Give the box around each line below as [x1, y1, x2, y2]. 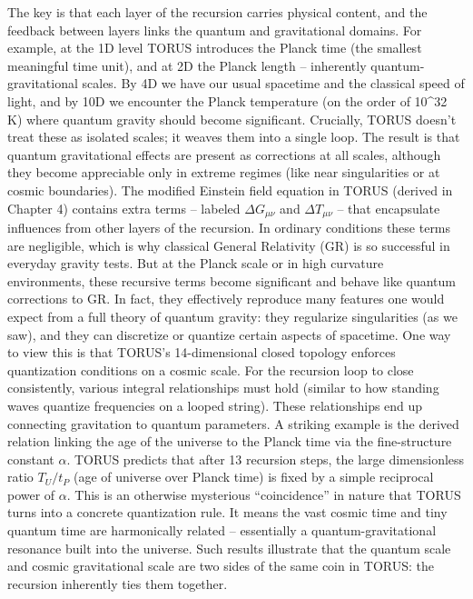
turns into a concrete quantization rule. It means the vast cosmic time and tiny [7, 503, 448, 522]
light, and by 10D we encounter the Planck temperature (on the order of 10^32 [7, 91, 448, 110]
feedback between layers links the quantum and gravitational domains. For [7, 20, 422, 39]
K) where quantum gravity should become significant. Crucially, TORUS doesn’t [7, 109, 457, 128]
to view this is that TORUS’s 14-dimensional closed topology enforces [7, 343, 396, 362]
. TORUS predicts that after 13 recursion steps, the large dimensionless [66, 449, 465, 468]
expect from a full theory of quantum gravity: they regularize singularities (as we [7, 306, 458, 325]
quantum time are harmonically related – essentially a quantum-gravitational [7, 521, 437, 540]
